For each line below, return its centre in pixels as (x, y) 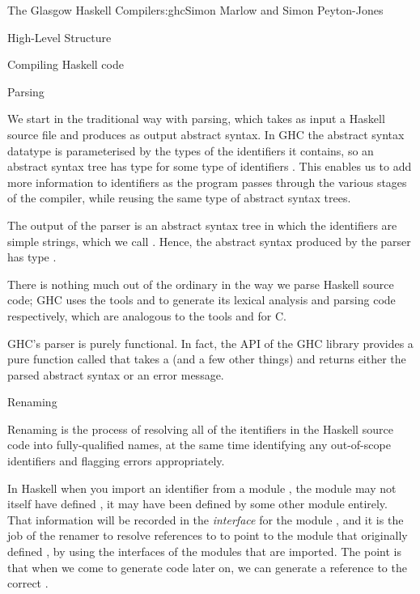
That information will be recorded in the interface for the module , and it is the (206, 519)
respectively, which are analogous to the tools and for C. (147, 315)
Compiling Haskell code (66, 64)
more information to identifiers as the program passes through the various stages (207, 182)
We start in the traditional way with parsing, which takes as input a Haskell (196, 119)
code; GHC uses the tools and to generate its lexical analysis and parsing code (202, 300)
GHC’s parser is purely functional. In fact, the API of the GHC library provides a (210, 343)
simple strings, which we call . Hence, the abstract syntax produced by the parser (209, 241)
